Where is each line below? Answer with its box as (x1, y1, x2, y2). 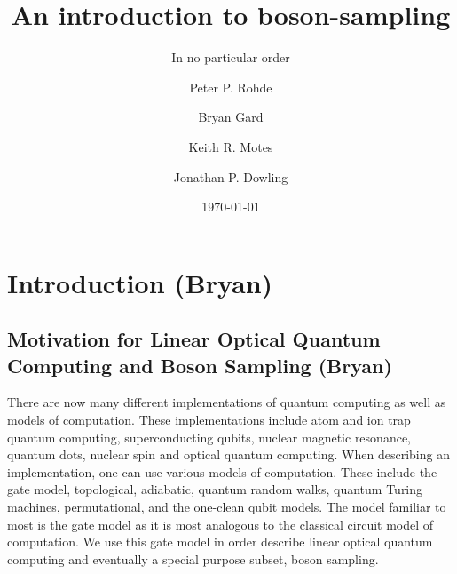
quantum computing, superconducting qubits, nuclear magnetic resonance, (7, 427, 411, 446)
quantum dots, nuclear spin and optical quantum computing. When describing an (7, 445, 450, 464)
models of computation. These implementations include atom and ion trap (7, 411, 411, 429)
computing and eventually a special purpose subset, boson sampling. (7, 549, 379, 568)
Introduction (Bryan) (7, 264, 273, 300)
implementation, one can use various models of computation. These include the (7, 462, 437, 481)
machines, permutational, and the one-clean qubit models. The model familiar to (7, 498, 446, 516)
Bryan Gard (198, 108, 264, 126)
